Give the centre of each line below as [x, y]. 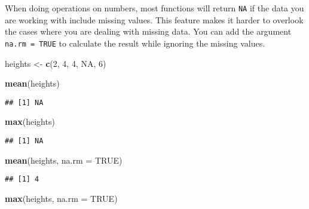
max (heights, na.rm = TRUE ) [61, 198]
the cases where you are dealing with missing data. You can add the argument [148, 31]
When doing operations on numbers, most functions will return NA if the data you [154, 8]
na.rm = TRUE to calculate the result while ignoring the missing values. [135, 43]
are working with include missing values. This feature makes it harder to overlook [154, 19]
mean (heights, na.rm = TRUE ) [64, 160]
